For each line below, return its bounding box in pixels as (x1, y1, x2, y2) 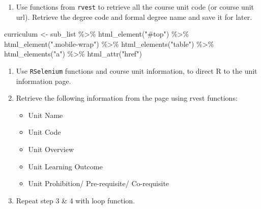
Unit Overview (28, 144, 74, 155)
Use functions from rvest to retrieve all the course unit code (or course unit (16, 2, 254, 12)
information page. (16, 75, 71, 86)
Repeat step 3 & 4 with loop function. (16, 195, 135, 205)
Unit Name (28, 109, 63, 120)
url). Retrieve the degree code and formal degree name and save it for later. (16, 11, 252, 22)
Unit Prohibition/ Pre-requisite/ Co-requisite (28, 178, 169, 189)
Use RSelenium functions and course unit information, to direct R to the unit (16, 66, 257, 76)
